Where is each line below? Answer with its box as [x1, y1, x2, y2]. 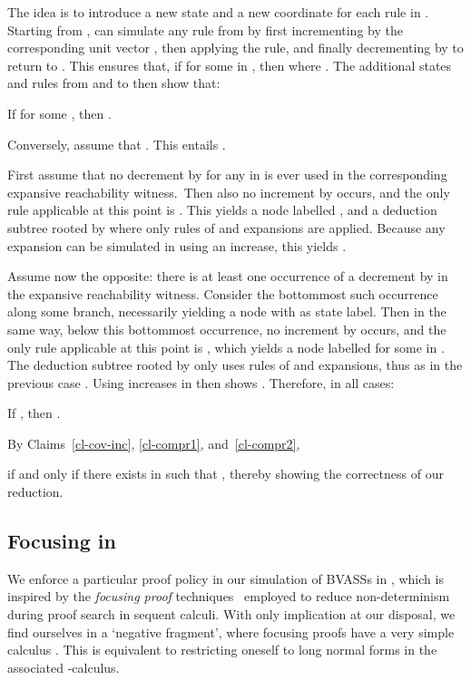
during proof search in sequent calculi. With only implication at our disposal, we [7, 605, 456, 624]
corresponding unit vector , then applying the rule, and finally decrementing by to [7, 38, 464, 57]
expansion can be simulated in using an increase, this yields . [7, 236, 347, 255]
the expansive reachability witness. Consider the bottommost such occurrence [7, 284, 438, 303]
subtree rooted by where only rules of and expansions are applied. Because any [7, 218, 446, 237]
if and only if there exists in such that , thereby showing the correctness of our [7, 464, 444, 483]
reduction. [7, 482, 64, 501]
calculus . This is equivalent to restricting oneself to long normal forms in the [7, 640, 437, 659]
